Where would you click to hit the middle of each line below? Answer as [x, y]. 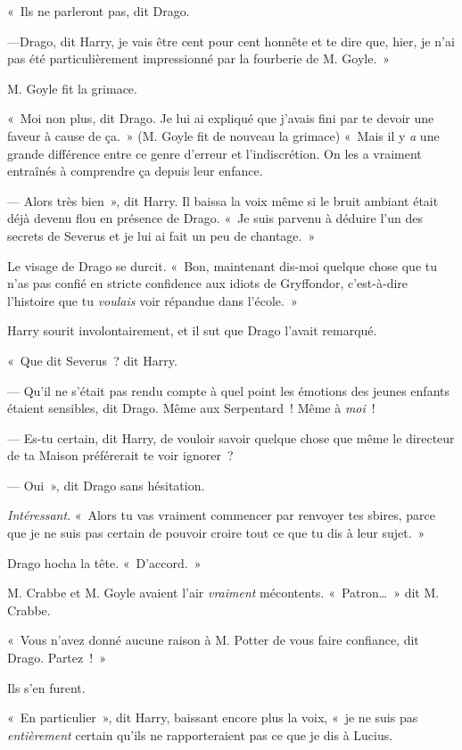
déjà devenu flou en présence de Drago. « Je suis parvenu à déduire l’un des [215, 218]
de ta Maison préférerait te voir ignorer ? [120, 455]
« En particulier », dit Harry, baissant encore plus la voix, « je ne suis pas [213, 717]
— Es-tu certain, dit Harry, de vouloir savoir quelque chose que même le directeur [231, 437]
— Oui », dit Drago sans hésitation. [106, 485]
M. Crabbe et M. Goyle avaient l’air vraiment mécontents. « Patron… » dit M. [223, 593]
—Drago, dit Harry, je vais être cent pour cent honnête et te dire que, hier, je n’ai [231, 41]
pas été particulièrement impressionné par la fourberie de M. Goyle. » [199, 58]
